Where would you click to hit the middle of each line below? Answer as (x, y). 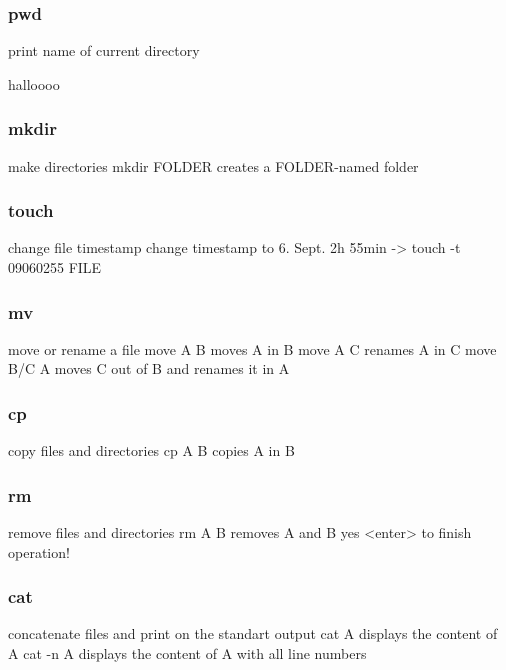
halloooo (34, 83)
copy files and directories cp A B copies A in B (151, 450)
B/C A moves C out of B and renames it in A (149, 368)
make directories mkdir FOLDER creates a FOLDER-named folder (213, 165)
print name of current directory (104, 50)
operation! (39, 551)
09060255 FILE (55, 267)
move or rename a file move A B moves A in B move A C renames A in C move (252, 348)
